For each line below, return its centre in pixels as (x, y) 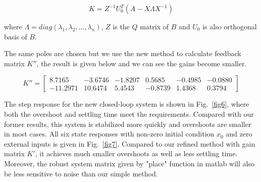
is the (121, 26)
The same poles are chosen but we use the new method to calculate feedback (123, 53)
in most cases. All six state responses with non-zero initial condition (109, 134)
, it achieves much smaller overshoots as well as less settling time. (136, 153)
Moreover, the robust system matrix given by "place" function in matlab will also (129, 163)
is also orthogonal (230, 26)
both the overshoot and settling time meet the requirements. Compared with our (129, 113)
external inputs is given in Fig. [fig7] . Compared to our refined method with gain (130, 143)
